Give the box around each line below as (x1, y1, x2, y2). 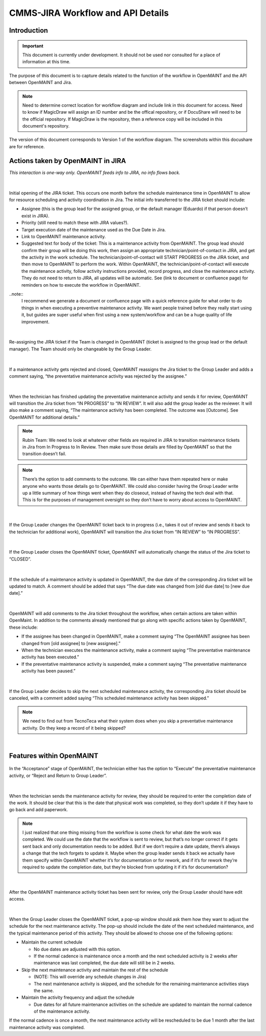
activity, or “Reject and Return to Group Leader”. (9, 773, 107, 778)
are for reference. (9, 143, 45, 149)
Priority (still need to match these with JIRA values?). (21, 220, 129, 226)
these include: (9, 624, 38, 630)
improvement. (21, 319, 50, 325)
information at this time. (22, 59, 71, 65)
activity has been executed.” (21, 654, 79, 660)
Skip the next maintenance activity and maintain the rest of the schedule (21, 967, 168, 973)
